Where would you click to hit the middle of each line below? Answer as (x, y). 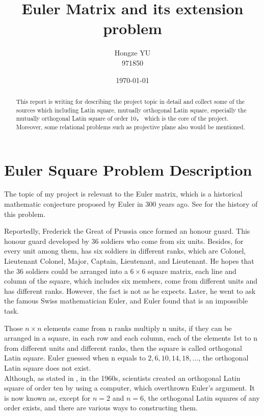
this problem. (25, 214)
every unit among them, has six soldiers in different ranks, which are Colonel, (125, 251)
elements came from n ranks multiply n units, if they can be (138, 328)
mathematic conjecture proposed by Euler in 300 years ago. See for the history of (131, 204)
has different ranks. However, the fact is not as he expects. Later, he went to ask (130, 290)
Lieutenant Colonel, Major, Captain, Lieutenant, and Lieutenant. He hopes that (129, 261)
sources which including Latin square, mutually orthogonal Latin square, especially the (131, 110)
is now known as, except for (47, 397)
